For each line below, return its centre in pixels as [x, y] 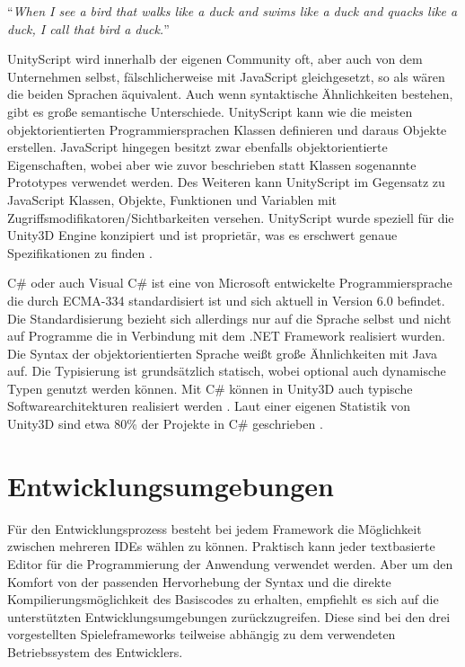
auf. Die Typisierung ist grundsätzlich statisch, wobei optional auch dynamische [227, 371]
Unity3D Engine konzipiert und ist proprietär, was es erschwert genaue [202, 235]
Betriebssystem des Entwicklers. [95, 651]
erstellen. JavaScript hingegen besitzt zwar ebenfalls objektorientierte [197, 147]
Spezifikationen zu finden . [80, 252]
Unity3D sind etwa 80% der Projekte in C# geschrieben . [165, 424]
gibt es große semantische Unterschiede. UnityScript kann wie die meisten [210, 111]
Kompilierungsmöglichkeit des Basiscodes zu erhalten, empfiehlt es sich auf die [223, 599]
